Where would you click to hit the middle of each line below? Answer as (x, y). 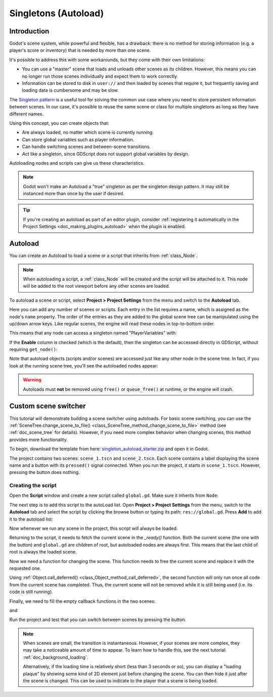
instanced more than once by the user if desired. (74, 194)
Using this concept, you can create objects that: (59, 123)
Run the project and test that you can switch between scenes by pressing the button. (98, 620)
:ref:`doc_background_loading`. (56, 657)
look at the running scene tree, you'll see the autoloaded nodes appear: (84, 365)
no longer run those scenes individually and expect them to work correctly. (100, 76)
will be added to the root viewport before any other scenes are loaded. (97, 286)
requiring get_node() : (33, 349)
